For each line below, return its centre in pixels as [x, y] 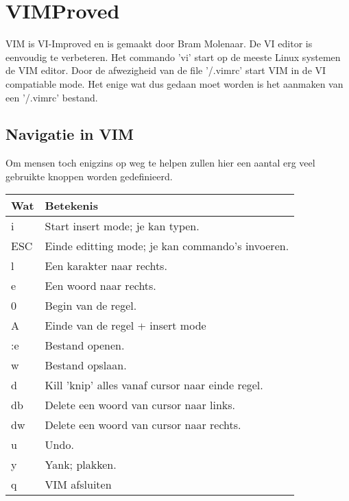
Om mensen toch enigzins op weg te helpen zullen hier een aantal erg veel [160, 163]
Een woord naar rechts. [100, 286]
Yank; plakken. [81, 465]
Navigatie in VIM [70, 134]
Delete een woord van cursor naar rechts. [143, 425]
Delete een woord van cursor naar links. [140, 405]
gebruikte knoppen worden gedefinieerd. [89, 176]
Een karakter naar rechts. [106, 266]
